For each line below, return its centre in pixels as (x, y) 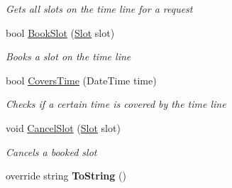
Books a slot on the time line (68, 56)
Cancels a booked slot (51, 151)
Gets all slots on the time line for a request (99, 9)
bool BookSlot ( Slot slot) (60, 32)
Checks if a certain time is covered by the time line (116, 104)
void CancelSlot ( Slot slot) (63, 127)
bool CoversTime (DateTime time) (81, 80)
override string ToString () (66, 176)
